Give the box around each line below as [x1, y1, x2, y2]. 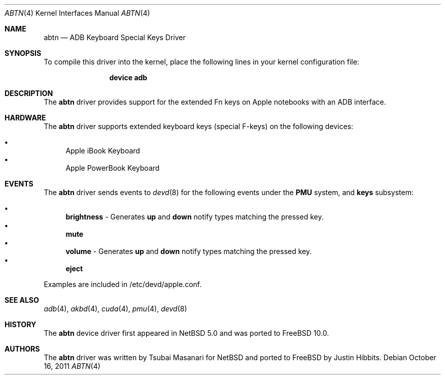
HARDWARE [5, 113, 46, 122]
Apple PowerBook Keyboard [65, 164, 160, 172]
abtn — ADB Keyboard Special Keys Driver [44, 33, 186, 42]
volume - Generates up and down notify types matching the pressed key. [65, 247, 312, 256]
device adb [109, 73, 148, 82]
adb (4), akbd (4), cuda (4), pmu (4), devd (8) [44, 304, 187, 313]
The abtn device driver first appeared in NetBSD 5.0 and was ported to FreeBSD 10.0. [44, 329, 329, 337]
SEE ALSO [5, 296, 39, 304]
